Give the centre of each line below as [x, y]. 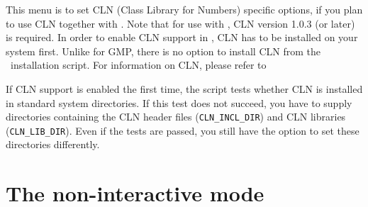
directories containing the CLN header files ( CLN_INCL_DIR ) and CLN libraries [176, 117]
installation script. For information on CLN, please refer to [138, 65]
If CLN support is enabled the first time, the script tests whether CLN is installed [184, 88]
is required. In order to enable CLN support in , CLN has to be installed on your [182, 37]
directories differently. [53, 144]
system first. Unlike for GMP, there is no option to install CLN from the [163, 51]
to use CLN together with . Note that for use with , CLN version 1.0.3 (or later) [180, 23]
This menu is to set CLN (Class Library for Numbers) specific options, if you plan [184, 9]
